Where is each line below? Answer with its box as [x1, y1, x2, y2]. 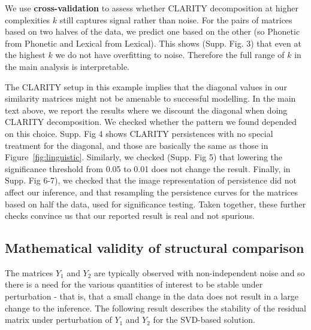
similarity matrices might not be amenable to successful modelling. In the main [5, 92, 296, 105]
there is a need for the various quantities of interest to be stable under [5, 278, 263, 291]
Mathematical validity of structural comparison [5, 239, 304, 257]
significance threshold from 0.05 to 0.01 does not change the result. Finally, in [5, 162, 291, 175]
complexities [5, 13, 50, 26]
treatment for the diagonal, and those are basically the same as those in [5, 139, 268, 151]
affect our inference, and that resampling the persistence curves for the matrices [5, 185, 298, 198]
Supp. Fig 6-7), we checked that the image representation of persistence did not [5, 174, 297, 187]
